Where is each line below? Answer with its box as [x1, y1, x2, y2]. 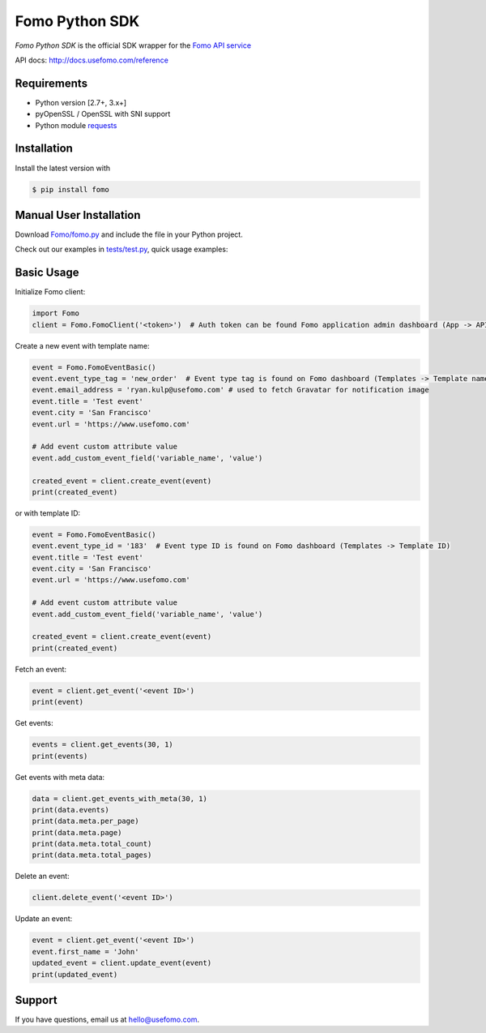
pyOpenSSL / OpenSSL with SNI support [35, 109, 171, 119]
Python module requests [35, 120, 117, 130]
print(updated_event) [32, 970, 118, 979]
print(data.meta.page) [32, 828, 122, 837]
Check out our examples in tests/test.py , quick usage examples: [15, 244, 228, 255]
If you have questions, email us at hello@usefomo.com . [15, 1014, 200, 1025]
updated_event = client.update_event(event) [32, 958, 212, 968]
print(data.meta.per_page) [32, 817, 139, 826]
